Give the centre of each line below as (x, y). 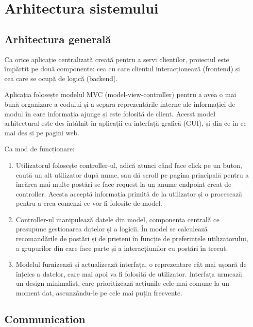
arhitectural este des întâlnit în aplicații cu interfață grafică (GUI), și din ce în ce (126, 123)
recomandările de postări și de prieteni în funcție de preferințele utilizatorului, (132, 238)
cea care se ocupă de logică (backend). (61, 78)
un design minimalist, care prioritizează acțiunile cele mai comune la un (123, 283)
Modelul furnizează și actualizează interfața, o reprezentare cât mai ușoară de (131, 264)
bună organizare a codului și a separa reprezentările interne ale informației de (120, 104)
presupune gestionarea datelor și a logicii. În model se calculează (112, 229)
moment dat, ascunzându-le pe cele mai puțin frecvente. (99, 293)
